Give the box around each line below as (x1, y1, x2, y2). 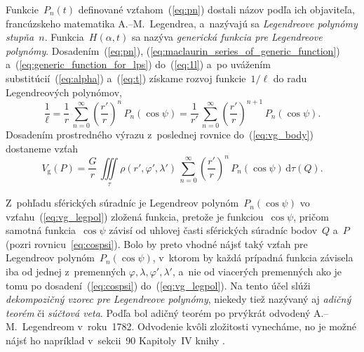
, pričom (293, 209, 329, 223)
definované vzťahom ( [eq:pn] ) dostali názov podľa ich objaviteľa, (78, 2, 355, 16)
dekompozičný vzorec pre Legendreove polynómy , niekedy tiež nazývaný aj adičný (6, 292, 351, 306)
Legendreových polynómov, (6, 84, 122, 99)
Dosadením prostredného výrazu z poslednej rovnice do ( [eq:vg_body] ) (6, 126, 314, 141)
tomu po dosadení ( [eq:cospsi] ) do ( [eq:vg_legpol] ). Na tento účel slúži (6, 278, 311, 292)
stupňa (6, 30, 34, 44)
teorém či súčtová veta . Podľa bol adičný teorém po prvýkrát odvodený (6, 305, 311, 320)
